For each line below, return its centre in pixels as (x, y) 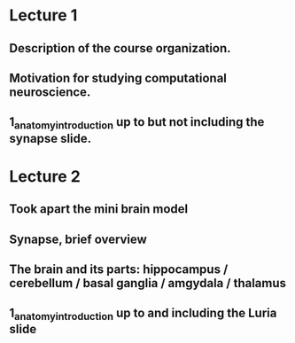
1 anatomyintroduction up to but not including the (137, 123)
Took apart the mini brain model (99, 209)
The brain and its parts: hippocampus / (119, 269)
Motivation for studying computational (118, 78)
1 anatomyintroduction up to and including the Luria (143, 315)
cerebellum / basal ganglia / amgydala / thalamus (147, 283)
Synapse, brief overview (78, 239)
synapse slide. (50, 138)
